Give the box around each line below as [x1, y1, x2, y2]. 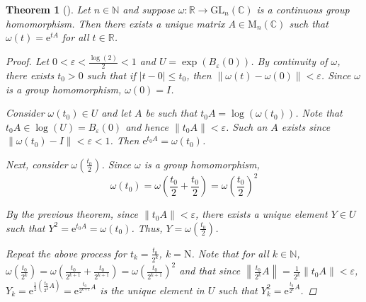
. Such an [225, 119, 268, 134]
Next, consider [6, 156, 68, 171]
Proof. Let [6, 54, 50, 69]
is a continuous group [256, 2, 350, 16]
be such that [145, 105, 198, 120]
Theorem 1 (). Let [6, 2, 91, 16]
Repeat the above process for [6, 245, 127, 260]
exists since [281, 119, 331, 134]
